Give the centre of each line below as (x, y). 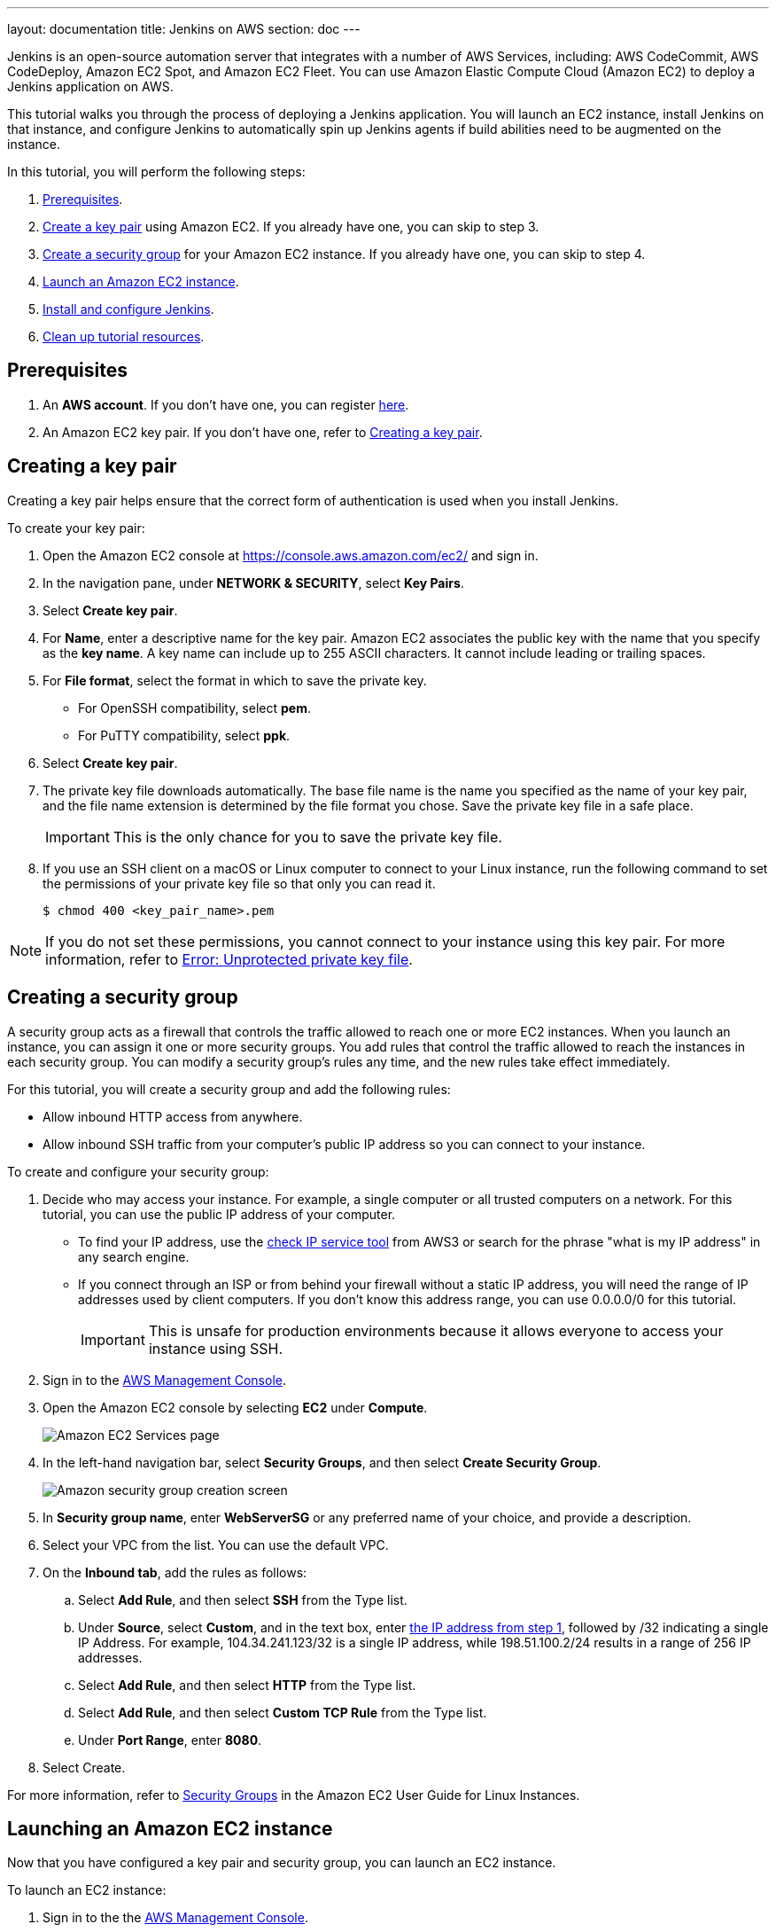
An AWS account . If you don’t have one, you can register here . (226, 404)
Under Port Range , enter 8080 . (170, 1740)
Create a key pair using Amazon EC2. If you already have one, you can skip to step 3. (291, 227)
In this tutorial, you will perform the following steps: (156, 172)
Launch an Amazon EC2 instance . (141, 282)
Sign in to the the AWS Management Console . (175, 1918)
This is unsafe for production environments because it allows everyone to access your (436, 1330)
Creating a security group (123, 997)
